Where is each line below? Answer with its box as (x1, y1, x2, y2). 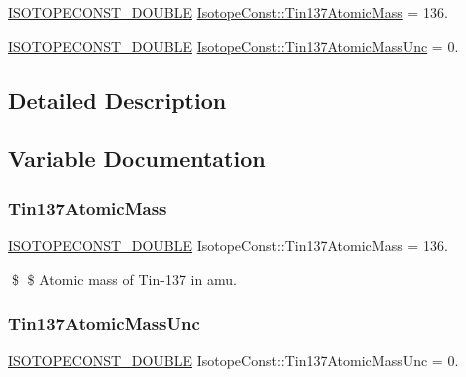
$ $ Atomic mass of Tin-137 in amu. (11, 268, 237, 289)
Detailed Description (8, 84, 227, 115)
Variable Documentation (8, 143, 266, 174)
